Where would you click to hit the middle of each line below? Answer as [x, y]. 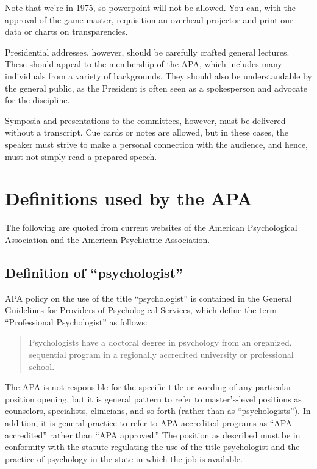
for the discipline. [37, 100]
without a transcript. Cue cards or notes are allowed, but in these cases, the [147, 132]
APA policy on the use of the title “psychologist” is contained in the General [148, 298]
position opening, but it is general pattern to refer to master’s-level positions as [153, 398]
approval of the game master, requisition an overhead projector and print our [149, 19]
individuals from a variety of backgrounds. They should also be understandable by [158, 75]
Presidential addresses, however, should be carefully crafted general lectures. [147, 52]
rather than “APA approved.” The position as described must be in [175, 434]
